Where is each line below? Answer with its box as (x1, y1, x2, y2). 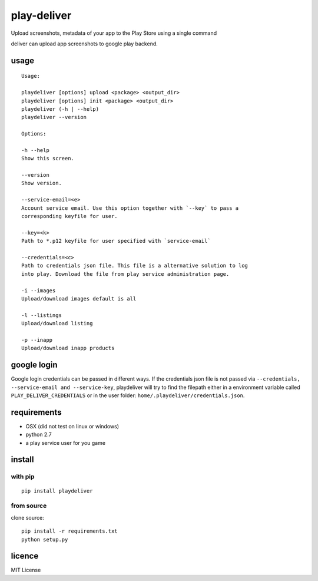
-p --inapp (21, 336, 53, 343)
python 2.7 (25, 431, 52, 438)
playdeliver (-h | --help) (21, 105, 100, 112)
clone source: (11, 514, 44, 521)
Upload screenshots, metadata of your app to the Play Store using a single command (11, 29, 217, 37)
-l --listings (21, 312, 62, 318)
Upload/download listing (21, 320, 93, 327)
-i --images (21, 287, 56, 294)
